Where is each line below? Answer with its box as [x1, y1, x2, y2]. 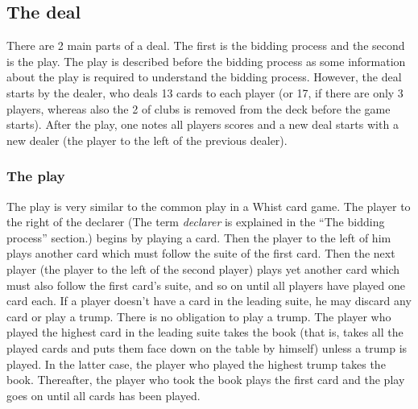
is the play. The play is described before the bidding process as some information [6, 52, 406, 69]
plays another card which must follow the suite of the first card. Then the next [6, 245, 395, 262]
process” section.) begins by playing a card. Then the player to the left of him [6, 229, 391, 246]
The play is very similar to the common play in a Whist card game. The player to [6, 197, 411, 214]
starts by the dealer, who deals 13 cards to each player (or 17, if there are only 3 [6, 84, 404, 101]
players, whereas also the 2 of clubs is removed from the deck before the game [6, 100, 391, 117]
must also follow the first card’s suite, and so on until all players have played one [6, 276, 405, 293]
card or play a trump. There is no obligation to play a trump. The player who [6, 308, 391, 324]
